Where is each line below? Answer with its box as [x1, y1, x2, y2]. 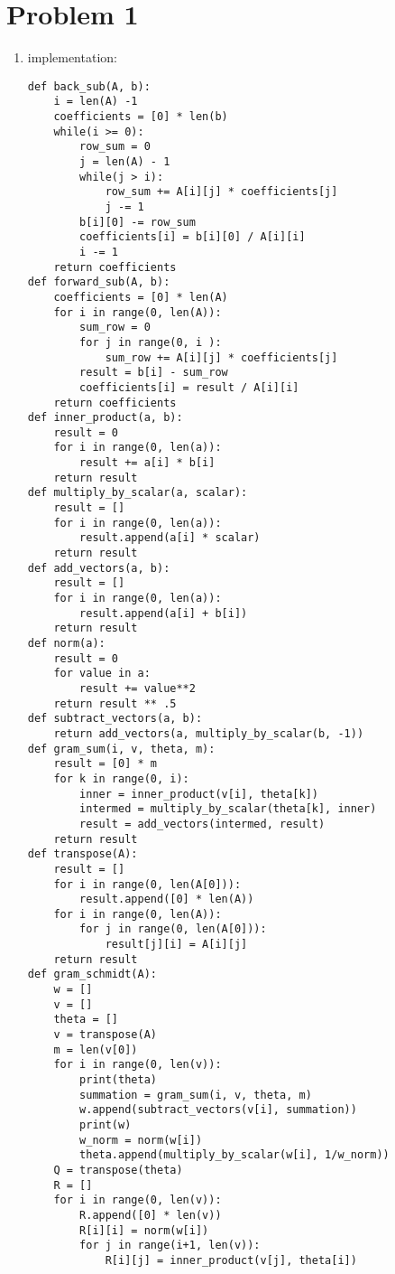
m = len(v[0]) [53, 1043, 138, 1056]
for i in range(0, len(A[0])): [53, 877, 242, 891]
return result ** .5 [53, 697, 177, 710]
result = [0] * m [53, 757, 157, 771]
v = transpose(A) [53, 1028, 157, 1042]
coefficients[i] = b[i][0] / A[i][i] [79, 230, 306, 244]
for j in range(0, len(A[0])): [79, 923, 267, 936]
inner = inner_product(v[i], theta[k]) [79, 787, 318, 801]
